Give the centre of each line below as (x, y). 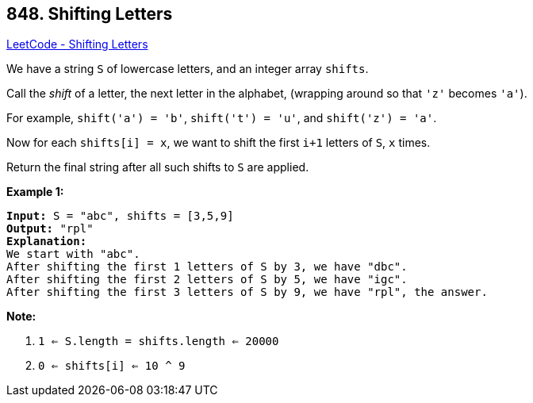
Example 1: (35, 192)
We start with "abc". (73, 254)
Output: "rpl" (50, 229)
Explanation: (47, 242)
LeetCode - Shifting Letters (77, 44)
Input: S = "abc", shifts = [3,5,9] (120, 216)
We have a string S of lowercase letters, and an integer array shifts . (188, 69)
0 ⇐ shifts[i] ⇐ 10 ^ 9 (112, 366)
